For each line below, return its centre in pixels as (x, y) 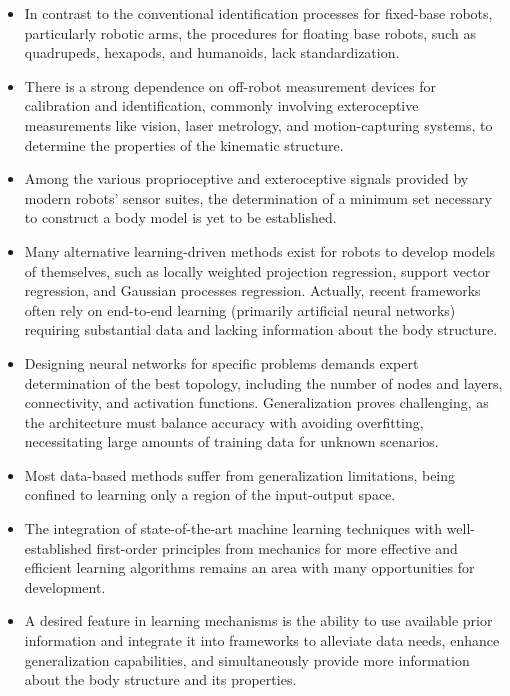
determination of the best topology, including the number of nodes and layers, (263, 382)
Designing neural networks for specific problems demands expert (221, 362)
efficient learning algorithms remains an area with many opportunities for (249, 567)
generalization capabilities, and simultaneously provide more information (247, 659)
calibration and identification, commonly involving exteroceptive (221, 105)
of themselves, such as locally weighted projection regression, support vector (257, 270)
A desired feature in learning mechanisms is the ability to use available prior (258, 620)
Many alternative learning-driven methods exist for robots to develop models (260, 250)
